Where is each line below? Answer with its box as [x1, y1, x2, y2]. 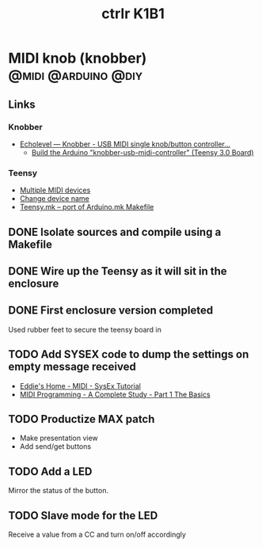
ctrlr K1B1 [101, 5, 165, 23]
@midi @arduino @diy [8, 66, 143, 84]
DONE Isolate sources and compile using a [8, 225, 222, 238]
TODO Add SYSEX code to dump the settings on [8, 348, 249, 361]
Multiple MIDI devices [19, 185, 91, 195]
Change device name [19, 194, 89, 203]
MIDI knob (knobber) [8, 49, 147, 67]
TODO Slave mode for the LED [8, 508, 158, 522]
